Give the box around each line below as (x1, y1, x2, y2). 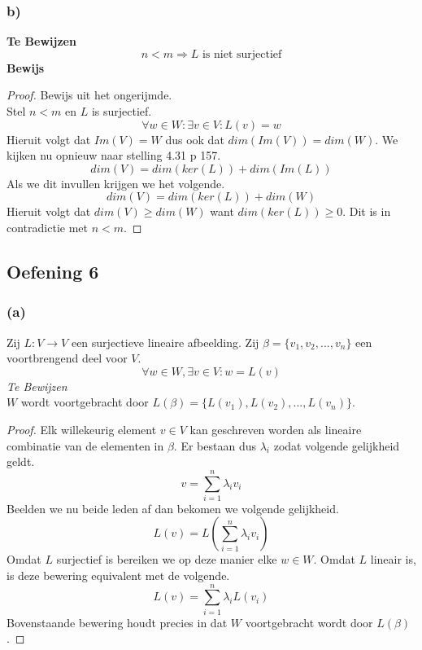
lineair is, (370, 551, 416, 568)
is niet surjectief (202, 48, 282, 60)
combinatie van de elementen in (7, 437, 164, 454)
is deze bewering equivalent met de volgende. (7, 567, 230, 584)
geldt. (7, 453, 35, 470)
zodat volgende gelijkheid (273, 437, 400, 454)
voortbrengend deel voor (7, 349, 128, 367)
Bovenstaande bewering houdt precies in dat (7, 613, 228, 630)
